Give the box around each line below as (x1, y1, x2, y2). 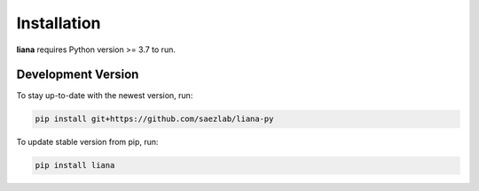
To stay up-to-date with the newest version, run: (16, 90, 193, 101)
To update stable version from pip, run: (16, 137, 159, 148)
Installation (16, 13, 101, 33)
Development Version (16, 67, 139, 82)
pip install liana (35, 160, 115, 171)
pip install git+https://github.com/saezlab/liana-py (35, 114, 274, 124)
